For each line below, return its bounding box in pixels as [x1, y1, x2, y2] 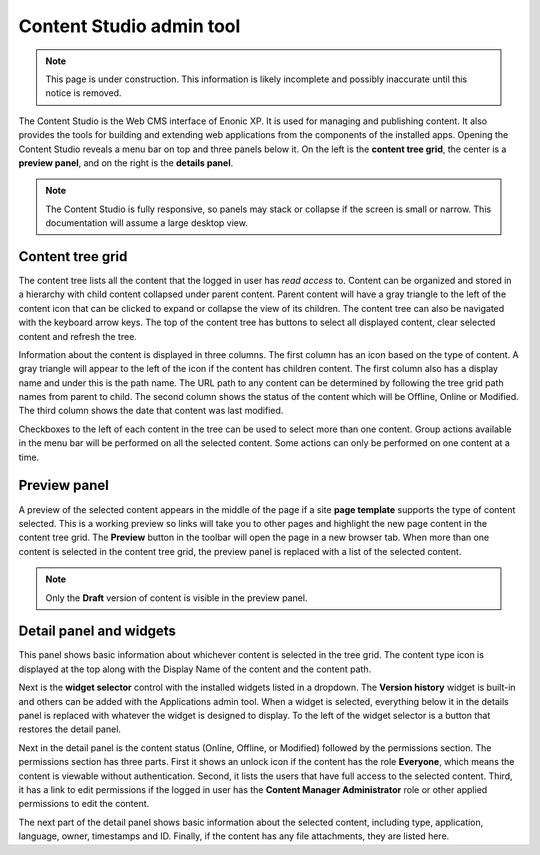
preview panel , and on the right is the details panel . [18, 156, 234, 169]
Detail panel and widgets [18, 623, 177, 640]
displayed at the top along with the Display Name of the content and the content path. [18, 663, 372, 675]
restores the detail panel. [18, 723, 122, 735]
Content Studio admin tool [18, 15, 241, 37]
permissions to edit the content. [18, 798, 150, 810]
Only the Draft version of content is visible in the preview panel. [45, 591, 308, 604]
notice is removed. [45, 87, 122, 99]
